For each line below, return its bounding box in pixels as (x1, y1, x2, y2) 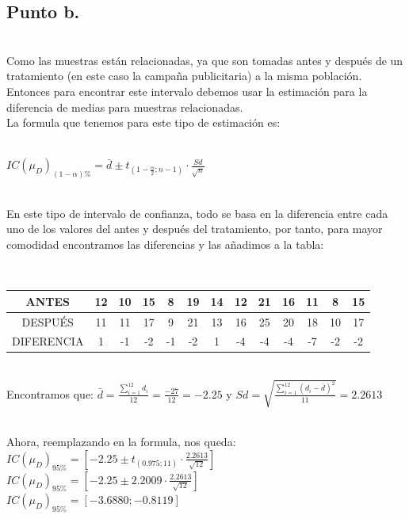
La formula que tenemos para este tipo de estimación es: (6, 114, 281, 131)
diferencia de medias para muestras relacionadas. (6, 98, 243, 115)
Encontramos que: (6, 385, 94, 402)
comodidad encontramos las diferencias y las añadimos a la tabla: (6, 236, 324, 252)
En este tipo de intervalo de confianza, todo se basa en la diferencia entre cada (6, 204, 388, 221)
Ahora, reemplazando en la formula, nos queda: (6, 433, 236, 450)
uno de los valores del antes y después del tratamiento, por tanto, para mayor (6, 220, 383, 237)
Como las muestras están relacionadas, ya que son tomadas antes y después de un (6, 52, 403, 68)
